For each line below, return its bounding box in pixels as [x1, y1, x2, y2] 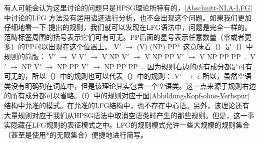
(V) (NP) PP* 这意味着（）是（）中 [136, 41, 253, 52]
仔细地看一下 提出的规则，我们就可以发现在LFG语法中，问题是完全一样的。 [4, 22, 252, 32]
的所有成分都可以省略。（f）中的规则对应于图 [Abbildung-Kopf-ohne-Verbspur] [4, 90, 250, 101]
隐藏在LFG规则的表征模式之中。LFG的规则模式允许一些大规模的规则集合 [10, 120, 249, 130]
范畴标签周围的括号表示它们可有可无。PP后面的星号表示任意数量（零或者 [4, 31, 245, 42]
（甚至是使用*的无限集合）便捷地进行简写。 [4, 129, 147, 140]
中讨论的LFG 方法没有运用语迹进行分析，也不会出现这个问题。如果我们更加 [4, 12, 252, 22]
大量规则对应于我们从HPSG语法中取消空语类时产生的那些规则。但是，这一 [4, 110, 247, 120]
